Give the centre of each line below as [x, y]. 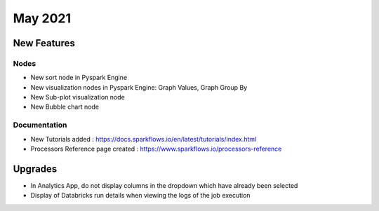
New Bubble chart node [65, 107]
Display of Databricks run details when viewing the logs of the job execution [140, 196]
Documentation [40, 125]
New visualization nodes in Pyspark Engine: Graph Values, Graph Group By [139, 87]
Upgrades [35, 169]
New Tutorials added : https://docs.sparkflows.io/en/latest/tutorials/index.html [144, 139]
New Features [44, 43]
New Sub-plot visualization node [78, 97]
